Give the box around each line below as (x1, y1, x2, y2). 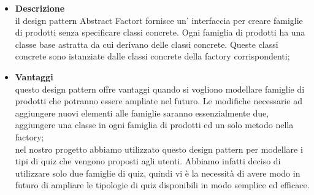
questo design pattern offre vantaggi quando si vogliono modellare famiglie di (15, 82, 305, 95)
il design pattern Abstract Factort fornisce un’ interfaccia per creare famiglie (15, 13, 303, 26)
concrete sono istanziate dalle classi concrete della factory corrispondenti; (15, 50, 290, 63)
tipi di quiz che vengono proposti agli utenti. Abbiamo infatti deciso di (15, 155, 281, 167)
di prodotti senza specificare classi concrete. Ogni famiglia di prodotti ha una (15, 26, 305, 39)
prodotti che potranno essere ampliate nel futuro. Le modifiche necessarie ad (15, 94, 302, 107)
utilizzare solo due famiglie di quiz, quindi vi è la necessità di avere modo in (15, 166, 301, 179)
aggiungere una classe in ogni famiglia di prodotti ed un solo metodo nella (15, 118, 294, 131)
